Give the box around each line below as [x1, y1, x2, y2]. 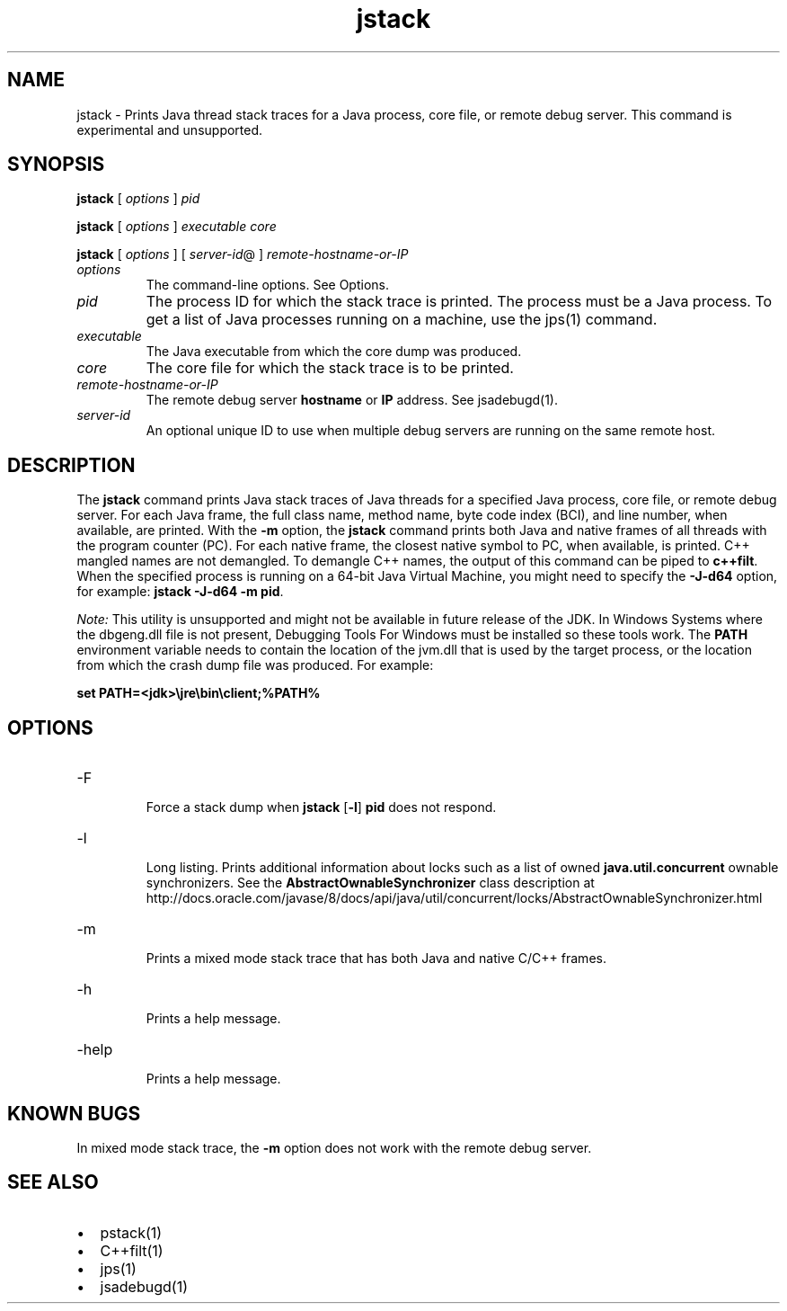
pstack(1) [100, 1223, 163, 1242]
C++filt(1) [100, 1241, 164, 1260]
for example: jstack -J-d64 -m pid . [76, 584, 284, 600]
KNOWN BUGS [7, 1101, 141, 1125]
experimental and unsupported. [76, 121, 263, 138]
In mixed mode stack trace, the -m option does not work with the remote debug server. [76, 1139, 592, 1155]
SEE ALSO [7, 1171, 99, 1194]
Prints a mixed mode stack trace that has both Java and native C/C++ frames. [146, 950, 606, 967]
